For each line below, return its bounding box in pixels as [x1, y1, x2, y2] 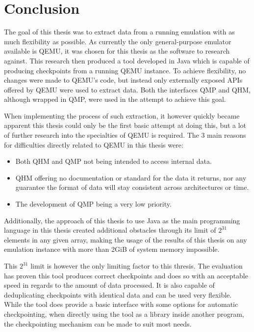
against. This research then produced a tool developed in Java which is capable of [4, 55, 250, 65]
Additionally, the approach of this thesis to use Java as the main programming [4, 215, 240, 225]
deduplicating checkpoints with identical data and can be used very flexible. [4, 289, 232, 300]
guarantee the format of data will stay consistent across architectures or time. [15, 182, 249, 192]
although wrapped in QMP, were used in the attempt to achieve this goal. [4, 94, 226, 104]
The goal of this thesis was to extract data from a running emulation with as [4, 27, 235, 37]
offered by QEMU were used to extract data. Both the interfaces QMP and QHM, [4, 84, 251, 94]
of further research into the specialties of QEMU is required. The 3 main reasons [4, 130, 246, 140]
